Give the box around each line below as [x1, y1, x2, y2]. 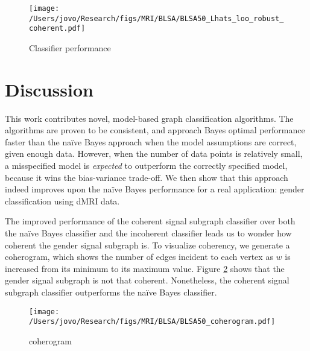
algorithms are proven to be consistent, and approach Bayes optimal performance [5, 124, 305, 136]
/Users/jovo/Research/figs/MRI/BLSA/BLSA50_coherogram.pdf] [29, 317, 276, 326]
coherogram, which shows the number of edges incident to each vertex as [5, 250, 273, 263]
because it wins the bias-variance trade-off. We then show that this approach [5, 171, 288, 183]
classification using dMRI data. [5, 194, 120, 207]
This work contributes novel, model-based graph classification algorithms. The [5, 112, 294, 124]
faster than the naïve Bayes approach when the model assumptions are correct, [5, 135, 297, 148]
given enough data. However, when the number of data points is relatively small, [5, 147, 303, 160]
